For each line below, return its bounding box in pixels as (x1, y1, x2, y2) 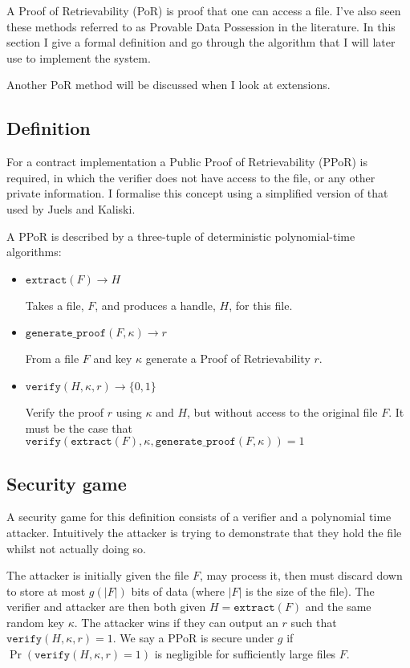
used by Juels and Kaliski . (6, 200, 136, 217)
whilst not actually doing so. (6, 540, 147, 556)
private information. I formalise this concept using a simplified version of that (6, 185, 388, 202)
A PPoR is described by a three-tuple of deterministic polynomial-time (6, 227, 355, 244)
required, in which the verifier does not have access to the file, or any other (6, 169, 375, 185)
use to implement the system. (6, 49, 151, 66)
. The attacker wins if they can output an (74, 613, 278, 630)
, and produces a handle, (95, 296, 216, 313)
